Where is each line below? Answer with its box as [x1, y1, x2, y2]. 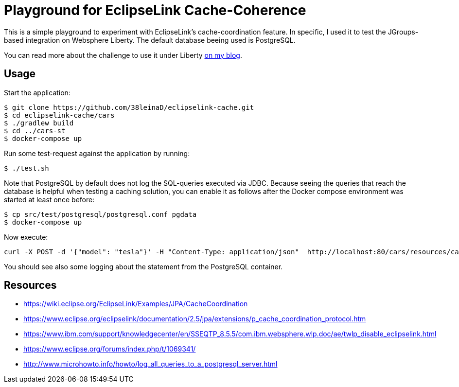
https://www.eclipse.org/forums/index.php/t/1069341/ [23, 345, 196, 353]
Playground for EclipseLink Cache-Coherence [4, 2, 306, 18]
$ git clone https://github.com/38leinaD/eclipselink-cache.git [4, 103, 254, 111]
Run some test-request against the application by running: [4, 149, 190, 158]
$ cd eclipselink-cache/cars [4, 111, 115, 119]
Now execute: [4, 232, 48, 241]
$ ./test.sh [4, 164, 49, 172]
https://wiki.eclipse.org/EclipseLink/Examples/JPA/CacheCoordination [23, 299, 248, 308]
